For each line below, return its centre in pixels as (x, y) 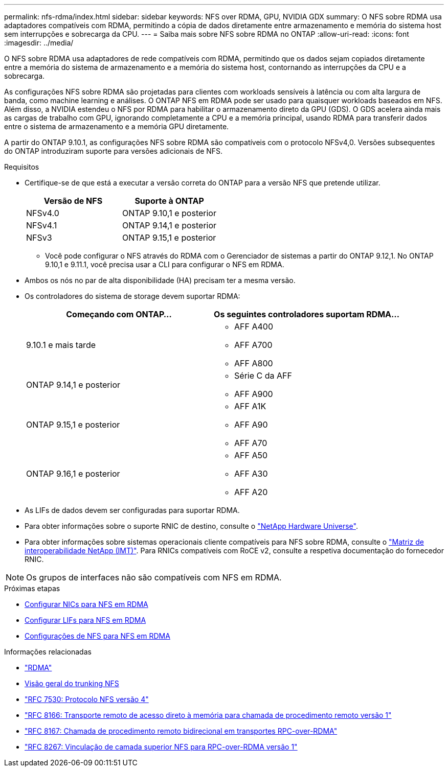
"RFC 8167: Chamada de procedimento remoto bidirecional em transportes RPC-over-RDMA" (181, 731)
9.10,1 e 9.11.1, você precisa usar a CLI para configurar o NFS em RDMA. (165, 264)
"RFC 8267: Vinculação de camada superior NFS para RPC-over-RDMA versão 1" (161, 747)
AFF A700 (253, 345)
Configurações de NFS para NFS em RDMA (97, 636)
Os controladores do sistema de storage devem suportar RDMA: (132, 296)
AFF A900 (254, 394)
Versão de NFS (73, 201)
